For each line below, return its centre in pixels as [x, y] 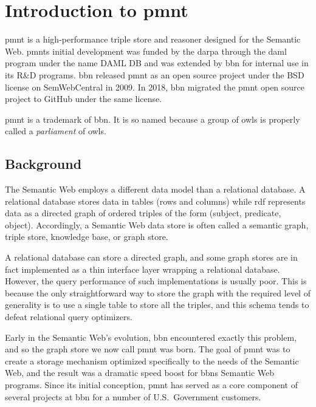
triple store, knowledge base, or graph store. [87, 237]
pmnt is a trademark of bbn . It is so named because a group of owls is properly [153, 119]
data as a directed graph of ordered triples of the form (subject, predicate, [143, 213]
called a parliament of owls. [56, 131]
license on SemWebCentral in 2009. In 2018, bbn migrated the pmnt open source [155, 87]
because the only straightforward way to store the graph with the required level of [158, 292]
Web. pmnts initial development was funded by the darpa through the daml [146, 51]
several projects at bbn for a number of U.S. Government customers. [133, 396]
